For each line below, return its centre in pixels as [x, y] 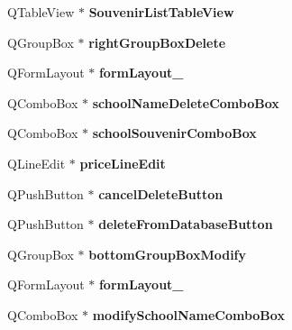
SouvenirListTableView [161, 12]
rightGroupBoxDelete [157, 42]
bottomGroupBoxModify [168, 254]
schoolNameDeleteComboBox [186, 102]
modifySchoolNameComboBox [188, 314]
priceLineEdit [123, 163]
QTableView [41, 12]
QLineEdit [36, 163]
